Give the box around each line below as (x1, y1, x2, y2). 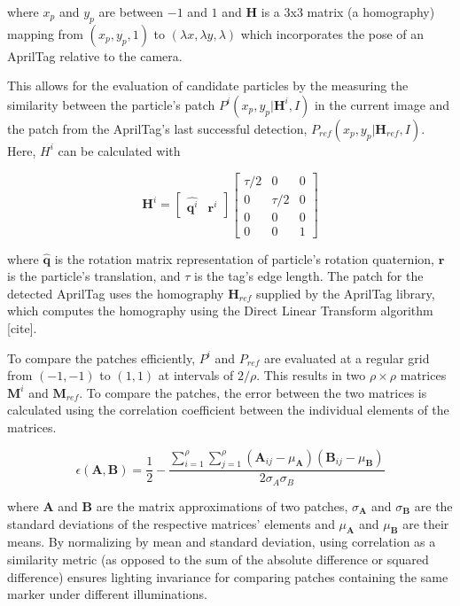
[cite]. (7, 319, 37, 338)
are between (98, 3, 164, 20)
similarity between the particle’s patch (7, 95, 215, 113)
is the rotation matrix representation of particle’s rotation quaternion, (54, 249, 434, 268)
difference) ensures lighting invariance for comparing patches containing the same (7, 567, 448, 586)
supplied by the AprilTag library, (255, 284, 435, 302)
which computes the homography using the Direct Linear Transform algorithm (7, 301, 433, 320)
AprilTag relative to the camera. (7, 46, 183, 65)
